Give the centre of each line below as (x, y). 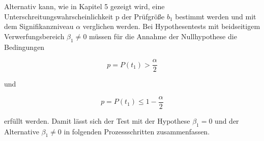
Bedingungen (24, 47)
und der (227, 120)
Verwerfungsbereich (34, 36)
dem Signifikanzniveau (39, 26)
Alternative (22, 131)
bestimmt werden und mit (216, 16)
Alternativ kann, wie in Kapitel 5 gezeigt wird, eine (84, 6)
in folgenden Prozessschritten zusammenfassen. (137, 131)
